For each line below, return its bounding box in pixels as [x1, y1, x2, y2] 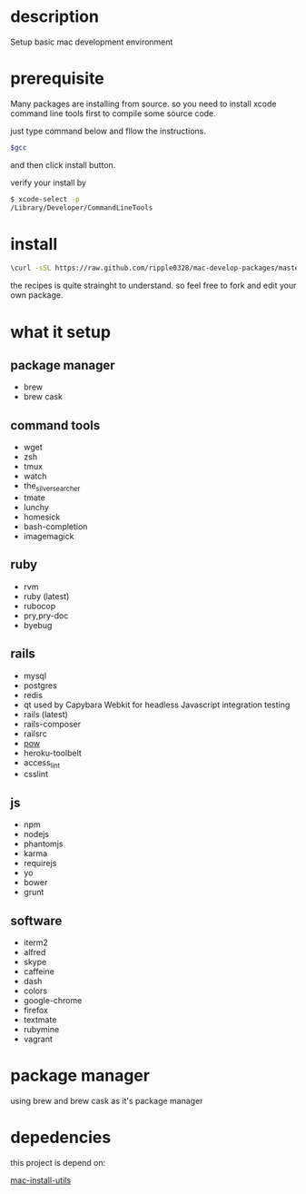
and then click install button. [10, 159, 116, 170]
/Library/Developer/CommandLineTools [10, 202, 153, 212]
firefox [23, 1004, 49, 1015]
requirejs [23, 858, 57, 869]
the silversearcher [23, 480, 81, 493]
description [10, 6, 99, 27]
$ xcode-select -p [10, 194, 80, 203]
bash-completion [23, 520, 88, 532]
